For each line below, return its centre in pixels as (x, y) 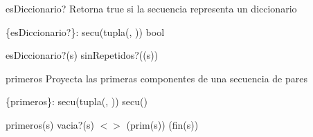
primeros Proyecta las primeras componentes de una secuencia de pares (157, 78)
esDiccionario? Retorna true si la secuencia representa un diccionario (151, 8)
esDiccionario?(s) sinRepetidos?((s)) (82, 55)
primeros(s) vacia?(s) (50, 124)
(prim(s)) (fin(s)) (162, 124)
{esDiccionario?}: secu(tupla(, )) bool (85, 31)
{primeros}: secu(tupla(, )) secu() (77, 101)
